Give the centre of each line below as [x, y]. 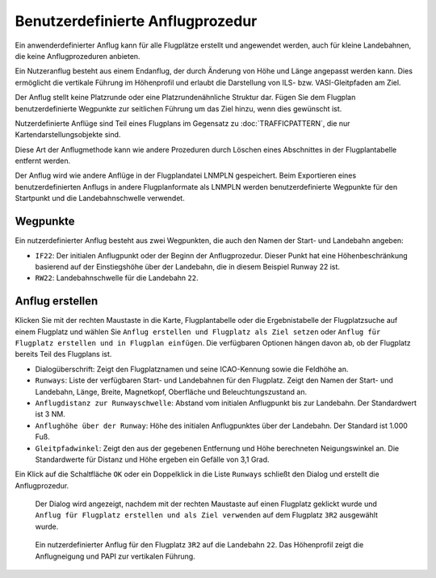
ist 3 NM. [50, 414]
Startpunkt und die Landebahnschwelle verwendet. [100, 199]
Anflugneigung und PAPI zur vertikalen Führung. [115, 556]
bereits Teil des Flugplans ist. [63, 354]
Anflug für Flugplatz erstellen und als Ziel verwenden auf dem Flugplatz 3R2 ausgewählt [207, 515]
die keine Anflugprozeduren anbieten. [78, 56]
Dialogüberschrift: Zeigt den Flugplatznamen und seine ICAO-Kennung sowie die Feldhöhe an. [192, 369]
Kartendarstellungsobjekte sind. [68, 135]
